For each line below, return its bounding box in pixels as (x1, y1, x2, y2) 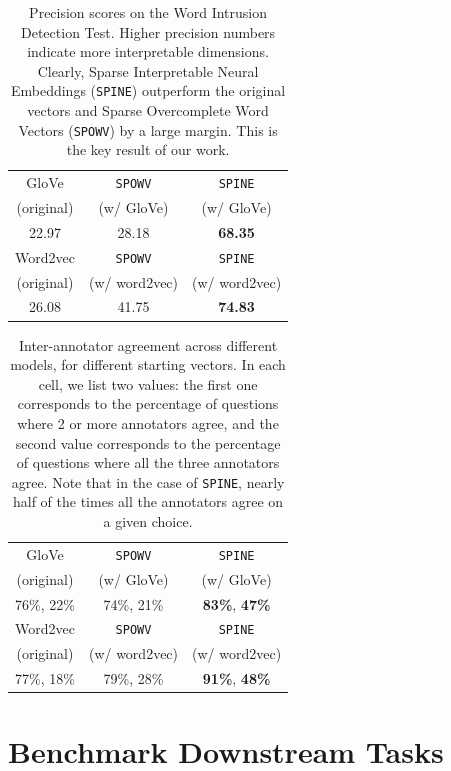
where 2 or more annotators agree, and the (17, 412, 279, 433)
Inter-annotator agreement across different (18, 334, 278, 355)
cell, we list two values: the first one (38, 373, 258, 394)
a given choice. (103, 510, 193, 531)
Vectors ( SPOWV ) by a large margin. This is (18, 119, 278, 140)
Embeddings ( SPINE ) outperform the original (10, 80, 286, 101)
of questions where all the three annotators (16, 452, 280, 473)
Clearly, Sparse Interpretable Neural (37, 60, 259, 81)
